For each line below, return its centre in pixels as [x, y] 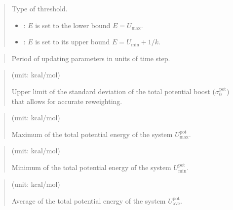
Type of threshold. [39, 8]
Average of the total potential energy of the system [89, 200]
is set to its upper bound [73, 42]
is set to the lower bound [73, 25]
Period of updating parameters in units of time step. [91, 58]
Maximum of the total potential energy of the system [92, 134]
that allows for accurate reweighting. [67, 101]
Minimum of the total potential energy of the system [91, 167]
